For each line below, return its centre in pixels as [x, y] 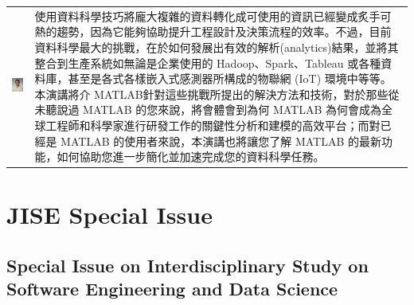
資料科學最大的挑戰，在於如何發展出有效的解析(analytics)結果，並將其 [217, 47]
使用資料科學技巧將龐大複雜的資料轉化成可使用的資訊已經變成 [196, 16]
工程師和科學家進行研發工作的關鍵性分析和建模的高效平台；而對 [213, 125]
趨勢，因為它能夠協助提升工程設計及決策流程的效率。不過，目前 [224, 31]
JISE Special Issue [109, 215]
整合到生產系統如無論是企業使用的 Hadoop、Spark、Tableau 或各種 [208, 63]
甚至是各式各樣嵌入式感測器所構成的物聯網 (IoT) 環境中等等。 [230, 78]
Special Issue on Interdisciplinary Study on [187, 265]
